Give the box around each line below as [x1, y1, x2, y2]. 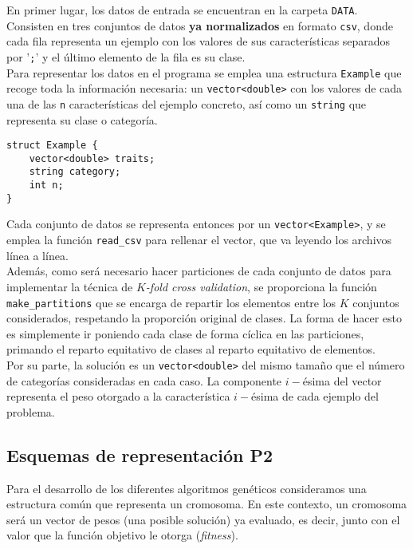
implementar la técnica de [6, 278, 133, 294]
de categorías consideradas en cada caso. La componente [6, 372, 282, 389]
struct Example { [6, 140, 98, 152]
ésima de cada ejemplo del [251, 388, 379, 405]
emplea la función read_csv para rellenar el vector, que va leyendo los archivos [6, 231, 392, 248]
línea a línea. [6, 247, 69, 263]
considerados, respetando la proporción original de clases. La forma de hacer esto [6, 310, 402, 326]
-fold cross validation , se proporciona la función [145, 278, 377, 294]
